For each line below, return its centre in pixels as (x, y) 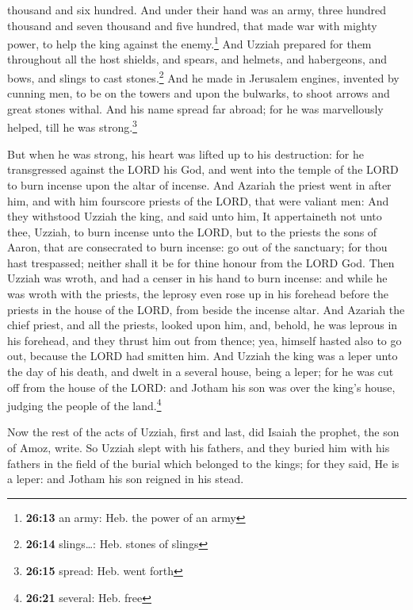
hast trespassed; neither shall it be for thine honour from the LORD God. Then (201, 262)
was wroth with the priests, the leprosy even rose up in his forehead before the (198, 294)
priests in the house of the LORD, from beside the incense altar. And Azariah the (206, 309)
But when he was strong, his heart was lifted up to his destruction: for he (185, 153)
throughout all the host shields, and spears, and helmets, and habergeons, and (197, 59)
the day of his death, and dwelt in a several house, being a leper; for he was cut (201, 372)
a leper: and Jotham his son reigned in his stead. (126, 479)
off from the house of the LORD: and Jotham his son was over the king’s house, (201, 387)
